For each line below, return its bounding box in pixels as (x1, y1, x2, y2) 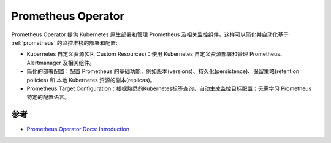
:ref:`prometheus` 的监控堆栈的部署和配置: (11, 39, 118, 46)
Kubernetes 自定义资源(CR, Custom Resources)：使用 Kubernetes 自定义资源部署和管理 (26, 50, 248, 58)
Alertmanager (26, 59, 61, 66)
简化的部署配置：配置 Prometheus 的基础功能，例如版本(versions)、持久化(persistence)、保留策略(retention (26, 68, 300, 75)
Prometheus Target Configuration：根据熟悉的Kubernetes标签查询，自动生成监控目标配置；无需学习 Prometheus (26, 85, 312, 92)
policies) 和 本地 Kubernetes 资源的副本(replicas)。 (26, 76, 156, 83)
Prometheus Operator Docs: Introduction (26, 126, 130, 133)
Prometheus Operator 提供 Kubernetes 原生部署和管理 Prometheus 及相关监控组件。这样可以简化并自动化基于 (11, 31, 289, 38)
